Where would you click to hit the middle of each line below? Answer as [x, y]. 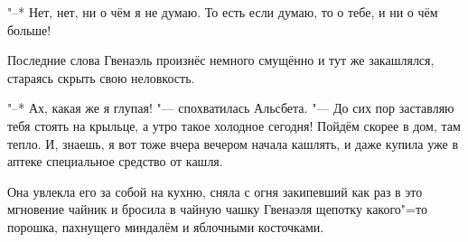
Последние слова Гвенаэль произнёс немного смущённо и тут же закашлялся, [221, 60]
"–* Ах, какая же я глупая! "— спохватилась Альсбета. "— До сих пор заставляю [231, 108]
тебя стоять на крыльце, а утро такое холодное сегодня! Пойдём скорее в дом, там [234, 125]
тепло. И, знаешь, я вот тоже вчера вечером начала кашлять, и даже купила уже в [233, 143]
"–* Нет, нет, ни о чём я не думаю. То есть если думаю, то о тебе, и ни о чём [223, 12]
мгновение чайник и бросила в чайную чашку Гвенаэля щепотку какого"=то [217, 209]
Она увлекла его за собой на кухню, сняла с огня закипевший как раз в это [215, 191]
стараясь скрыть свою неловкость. [101, 77]
